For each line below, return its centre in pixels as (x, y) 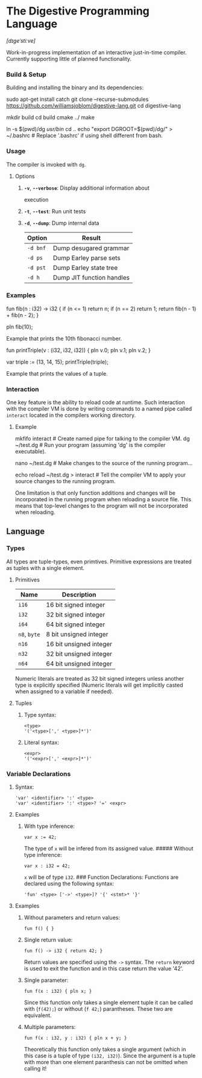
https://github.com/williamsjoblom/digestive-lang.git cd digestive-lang (93, 106)
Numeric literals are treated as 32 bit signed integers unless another (99, 678)
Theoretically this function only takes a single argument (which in (105, 1050)
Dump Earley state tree (85, 268)
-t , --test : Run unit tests (55, 211)
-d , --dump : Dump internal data (62, 223)
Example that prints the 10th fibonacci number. (64, 338)
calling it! (35, 1069)
